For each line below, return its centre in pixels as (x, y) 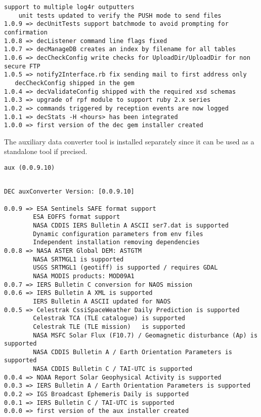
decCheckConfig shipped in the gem (75, 83)
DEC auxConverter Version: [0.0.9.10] (69, 192)
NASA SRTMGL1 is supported (78, 259)
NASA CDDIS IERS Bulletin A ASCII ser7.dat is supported (131, 225)
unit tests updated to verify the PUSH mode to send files (120, 15)
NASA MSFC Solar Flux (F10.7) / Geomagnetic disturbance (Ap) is (145, 335)
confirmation (26, 32)
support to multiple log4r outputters (69, 7)
